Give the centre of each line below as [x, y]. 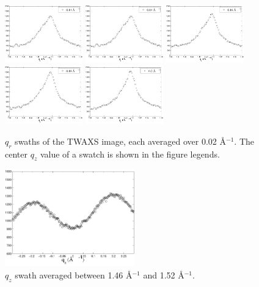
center [16, 154]
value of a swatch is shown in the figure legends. [130, 154]
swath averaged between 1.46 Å [74, 274]
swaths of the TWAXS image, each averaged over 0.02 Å [121, 141]
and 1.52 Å [164, 274]
